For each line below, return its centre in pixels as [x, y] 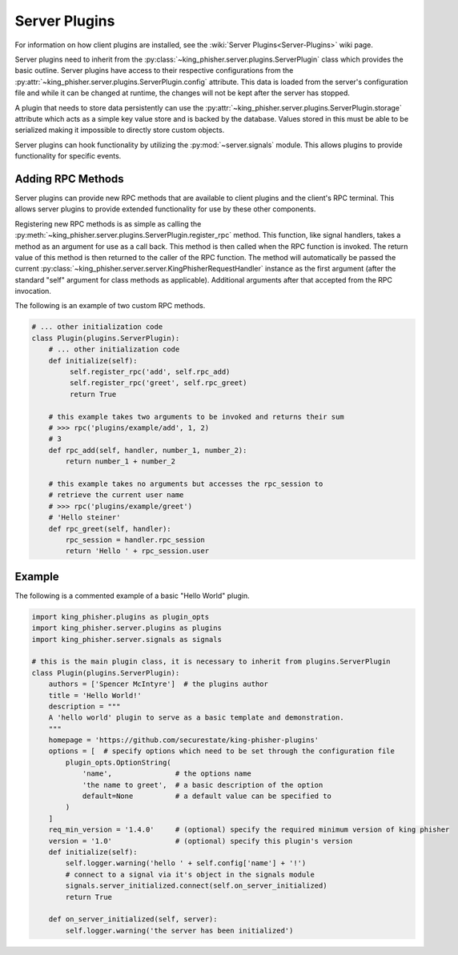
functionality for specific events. [68, 156]
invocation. [33, 291]
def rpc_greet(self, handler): [110, 529]
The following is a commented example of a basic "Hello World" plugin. [132, 596]
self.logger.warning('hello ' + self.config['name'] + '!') [186, 863]
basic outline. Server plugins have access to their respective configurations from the [154, 70]
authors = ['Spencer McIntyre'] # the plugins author [158, 684]
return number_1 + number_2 [121, 461]
